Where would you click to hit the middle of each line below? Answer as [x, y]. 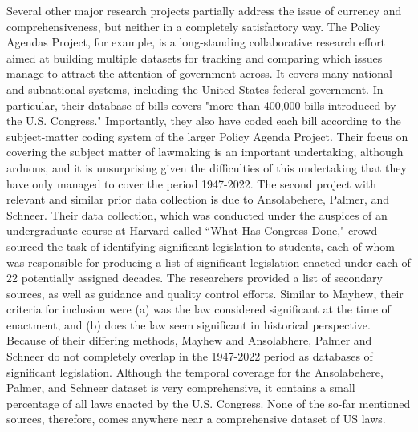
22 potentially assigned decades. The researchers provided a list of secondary [195, 278]
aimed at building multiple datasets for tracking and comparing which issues [195, 57]
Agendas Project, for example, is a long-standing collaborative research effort [196, 42]
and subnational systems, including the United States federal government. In [195, 89]
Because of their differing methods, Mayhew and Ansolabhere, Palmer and [189, 340]
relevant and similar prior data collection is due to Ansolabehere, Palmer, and [198, 199]
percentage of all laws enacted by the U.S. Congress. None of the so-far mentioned [209, 403]
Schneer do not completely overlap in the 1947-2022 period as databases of [190, 356]
